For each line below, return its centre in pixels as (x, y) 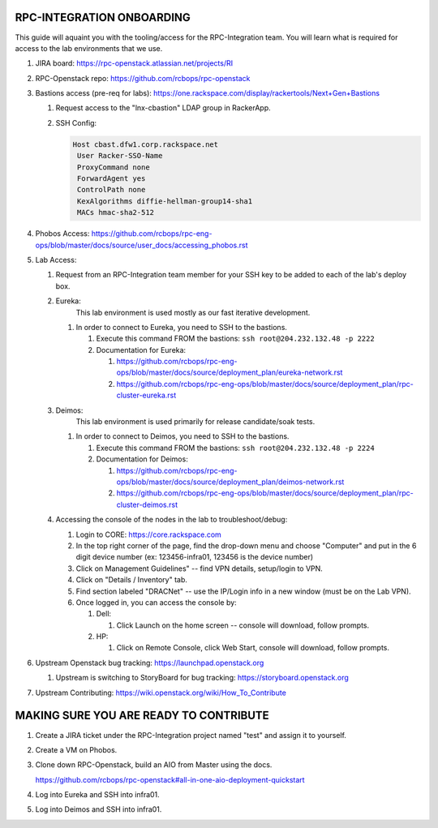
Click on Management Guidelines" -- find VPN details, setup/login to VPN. (200, 568)
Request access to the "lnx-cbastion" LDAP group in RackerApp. (163, 108)
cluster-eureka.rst (146, 395)
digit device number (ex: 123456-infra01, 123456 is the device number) (195, 557)
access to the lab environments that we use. (89, 48)
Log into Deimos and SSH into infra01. (99, 809)
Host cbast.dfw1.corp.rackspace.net (146, 144)
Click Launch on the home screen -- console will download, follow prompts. (243, 625)
